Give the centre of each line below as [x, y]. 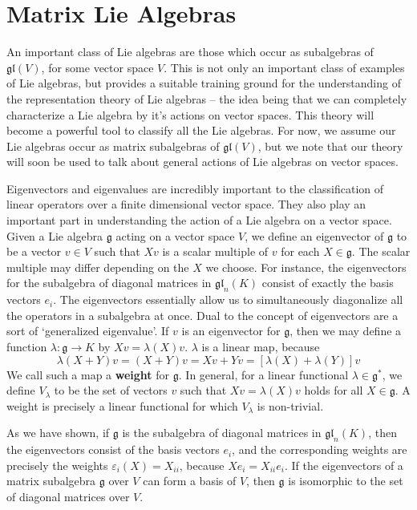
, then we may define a [346, 331]
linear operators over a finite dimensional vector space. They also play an [186, 204]
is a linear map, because [261, 347]
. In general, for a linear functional [263, 374]
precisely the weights [57, 465]
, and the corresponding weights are [320, 449]
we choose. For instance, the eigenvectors [306, 267]
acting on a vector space [175, 235]
